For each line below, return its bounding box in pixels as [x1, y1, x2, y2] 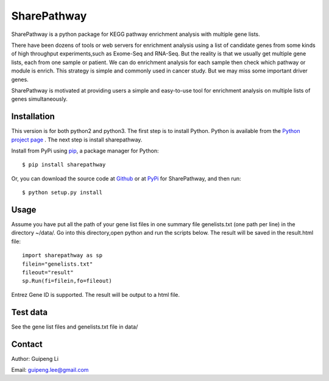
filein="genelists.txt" [22, 260, 93, 268]
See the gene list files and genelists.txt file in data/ [11, 323, 138, 330]
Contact [11, 339, 43, 349]
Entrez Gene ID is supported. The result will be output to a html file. [11, 291, 180, 298]
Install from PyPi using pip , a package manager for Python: [11, 147, 159, 154]
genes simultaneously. [11, 95, 68, 103]
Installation [11, 112, 55, 122]
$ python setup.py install [22, 189, 103, 196]
